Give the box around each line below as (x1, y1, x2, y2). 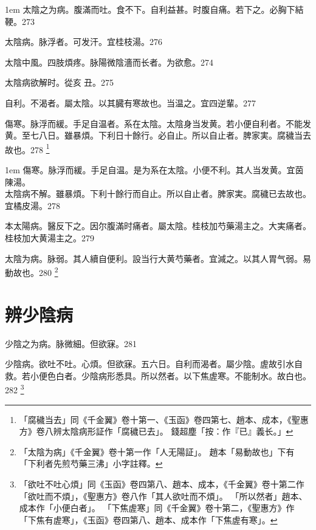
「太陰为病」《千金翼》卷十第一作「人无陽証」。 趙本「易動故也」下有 (19, 445, 295, 458)
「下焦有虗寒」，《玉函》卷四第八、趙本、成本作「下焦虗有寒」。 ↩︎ (19, 513, 278, 526)
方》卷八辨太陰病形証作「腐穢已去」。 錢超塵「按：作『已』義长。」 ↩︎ (19, 425, 294, 438)
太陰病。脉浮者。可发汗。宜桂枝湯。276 (5, 35, 162, 48)
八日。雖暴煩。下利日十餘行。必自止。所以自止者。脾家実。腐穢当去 (38, 129, 311, 142)
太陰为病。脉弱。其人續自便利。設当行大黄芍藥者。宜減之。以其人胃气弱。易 (5, 252, 311, 264)
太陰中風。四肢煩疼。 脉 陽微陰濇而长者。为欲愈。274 (5, 55, 213, 68)
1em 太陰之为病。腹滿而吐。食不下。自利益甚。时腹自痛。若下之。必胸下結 (5, 3, 304, 15)
